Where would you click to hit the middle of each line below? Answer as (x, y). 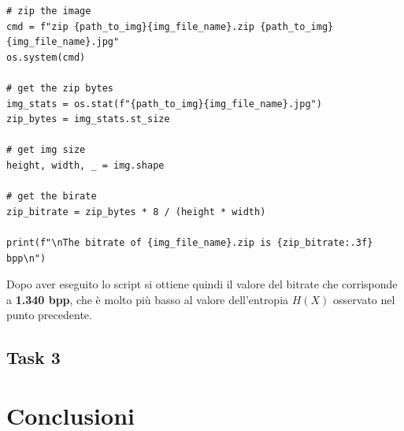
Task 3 (33, 357)
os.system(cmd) (46, 57)
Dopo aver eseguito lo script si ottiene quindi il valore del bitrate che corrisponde (202, 284)
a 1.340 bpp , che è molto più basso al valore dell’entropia (148, 299)
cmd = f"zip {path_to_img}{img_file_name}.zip (130, 26)
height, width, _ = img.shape (85, 165)
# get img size (46, 150)
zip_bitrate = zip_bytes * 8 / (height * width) (136, 212)
